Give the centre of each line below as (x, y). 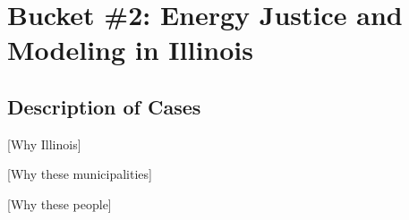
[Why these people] (60, 203)
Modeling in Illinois (130, 50)
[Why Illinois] (44, 144)
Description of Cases (104, 106)
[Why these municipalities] (80, 174)
